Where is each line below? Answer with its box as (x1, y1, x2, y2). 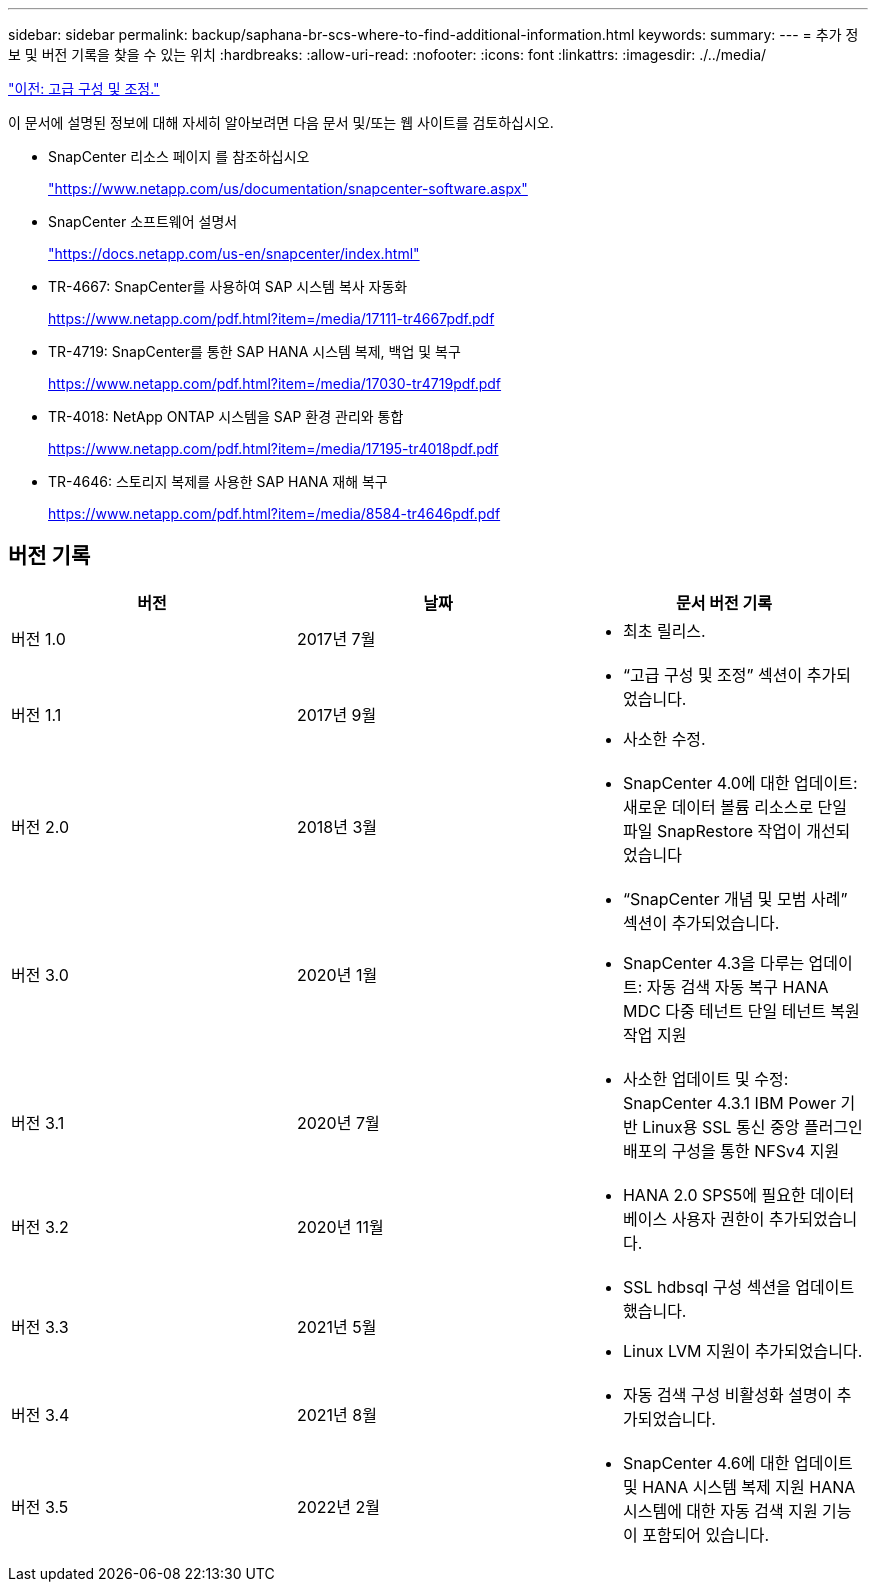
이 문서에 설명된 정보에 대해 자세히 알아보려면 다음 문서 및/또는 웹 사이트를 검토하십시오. (8, 114, 554, 131)
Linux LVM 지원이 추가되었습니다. (622, 1340, 863, 1361)
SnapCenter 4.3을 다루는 (622, 952, 805, 973)
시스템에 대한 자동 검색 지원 (622, 1500, 818, 1521)
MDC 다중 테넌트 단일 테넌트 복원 (622, 1000, 860, 1021)
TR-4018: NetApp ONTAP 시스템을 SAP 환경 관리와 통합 (48, 408, 404, 425)
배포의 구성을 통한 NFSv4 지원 (622, 1140, 840, 1161)
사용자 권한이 (671, 1208, 765, 1229)
